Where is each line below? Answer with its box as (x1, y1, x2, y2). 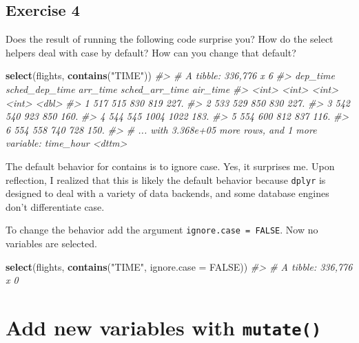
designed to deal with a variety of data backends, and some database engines (6, 186, 329, 200)
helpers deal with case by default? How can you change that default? (6, 45, 296, 59)
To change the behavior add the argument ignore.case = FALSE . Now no (6, 222, 318, 237)
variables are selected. (6, 236, 97, 251)
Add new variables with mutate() (6, 313, 322, 342)
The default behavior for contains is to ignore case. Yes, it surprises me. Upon (6, 158, 335, 173)
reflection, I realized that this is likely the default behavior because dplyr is (6, 172, 326, 187)
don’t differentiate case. (6, 199, 105, 214)
